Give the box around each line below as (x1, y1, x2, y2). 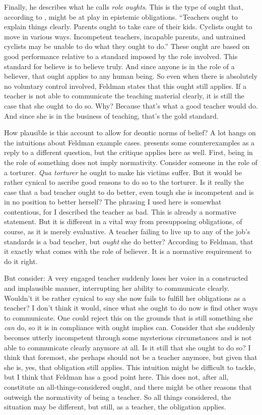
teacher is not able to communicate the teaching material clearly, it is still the (4, 90, 244, 101)
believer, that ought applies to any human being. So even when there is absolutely (4, 71, 258, 81)
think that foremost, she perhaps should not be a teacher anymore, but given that (4, 352, 257, 362)
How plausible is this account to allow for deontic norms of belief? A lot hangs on (4, 127, 256, 138)
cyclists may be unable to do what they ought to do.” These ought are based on (4, 41, 250, 51)
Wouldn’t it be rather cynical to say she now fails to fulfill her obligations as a (4, 292, 246, 303)
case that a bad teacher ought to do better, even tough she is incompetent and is (4, 186, 254, 197)
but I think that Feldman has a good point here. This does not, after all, (4, 372, 229, 382)
